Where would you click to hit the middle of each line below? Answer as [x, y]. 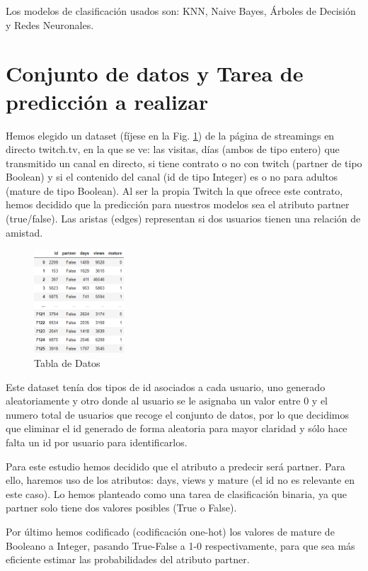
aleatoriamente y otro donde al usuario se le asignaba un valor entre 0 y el [167, 401]
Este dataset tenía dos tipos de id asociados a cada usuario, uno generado [166, 386]
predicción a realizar [107, 101]
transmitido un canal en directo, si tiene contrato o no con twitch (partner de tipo [184, 163]
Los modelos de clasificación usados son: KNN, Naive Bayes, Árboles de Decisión [181, 11]
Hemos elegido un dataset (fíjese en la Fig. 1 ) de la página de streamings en [170, 135]
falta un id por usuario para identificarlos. [97, 442]
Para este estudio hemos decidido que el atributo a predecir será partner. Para [176, 466]
